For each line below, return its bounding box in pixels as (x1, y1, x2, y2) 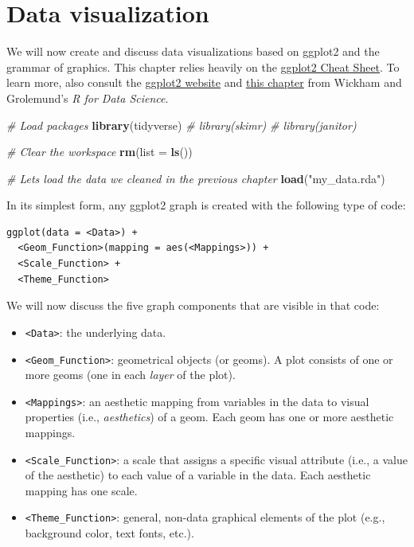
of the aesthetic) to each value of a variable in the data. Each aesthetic (25, 467, 371, 483)
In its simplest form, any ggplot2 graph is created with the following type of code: (6, 197, 406, 213)
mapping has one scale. (25, 482, 138, 498)
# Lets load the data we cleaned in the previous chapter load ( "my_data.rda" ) (6, 170, 385, 186)
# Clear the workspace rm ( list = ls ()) (6, 143, 193, 160)
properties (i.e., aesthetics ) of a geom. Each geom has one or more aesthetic (25, 408, 394, 425)
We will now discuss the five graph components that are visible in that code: (6, 297, 380, 314)
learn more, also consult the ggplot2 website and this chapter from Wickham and (6, 74, 402, 91)
